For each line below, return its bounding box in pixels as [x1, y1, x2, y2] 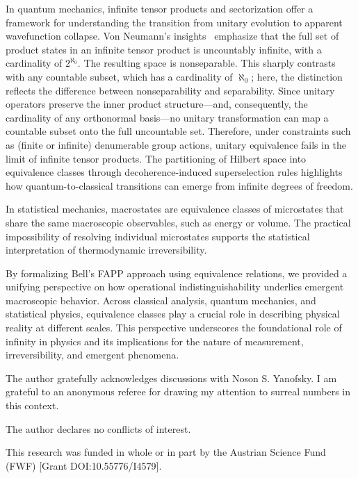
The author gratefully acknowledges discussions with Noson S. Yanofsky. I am [6, 370, 337, 385]
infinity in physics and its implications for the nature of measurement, [6, 333, 304, 348]
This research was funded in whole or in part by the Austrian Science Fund [6, 445, 326, 459]
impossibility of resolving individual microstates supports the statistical [6, 229, 310, 243]
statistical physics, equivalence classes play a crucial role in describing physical [6, 306, 340, 321]
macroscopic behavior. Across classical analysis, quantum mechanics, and [6, 292, 316, 307]
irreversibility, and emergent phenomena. [6, 347, 179, 362]
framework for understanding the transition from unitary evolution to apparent [6, 15, 343, 29]
